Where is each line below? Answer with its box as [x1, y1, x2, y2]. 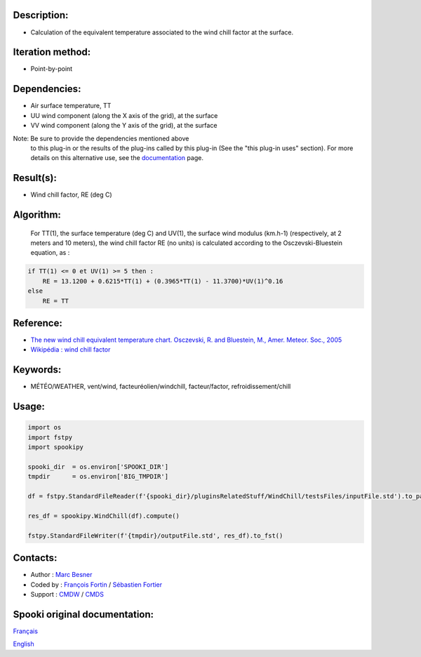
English [13, 639, 34, 649]
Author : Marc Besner [30, 571, 93, 579]
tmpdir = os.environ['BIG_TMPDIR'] [27, 472, 168, 481]
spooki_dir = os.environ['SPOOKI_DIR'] [27, 463, 168, 470]
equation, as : [30, 248, 70, 257]
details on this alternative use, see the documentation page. [30, 154, 203, 162]
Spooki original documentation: [13, 608, 154, 620]
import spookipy [27, 443, 84, 451]
